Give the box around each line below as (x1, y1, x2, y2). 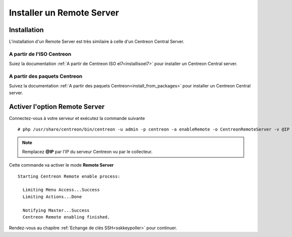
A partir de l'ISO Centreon (9, 51, 72, 57)
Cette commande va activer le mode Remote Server (9, 162, 114, 168)
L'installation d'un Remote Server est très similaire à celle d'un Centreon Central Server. (9, 39, 184, 45)
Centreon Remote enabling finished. (22, 214, 110, 220)
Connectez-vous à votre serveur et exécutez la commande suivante (9, 115, 146, 121)
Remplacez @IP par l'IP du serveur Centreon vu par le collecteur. (22, 149, 153, 154)
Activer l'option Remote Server (9, 102, 105, 111)
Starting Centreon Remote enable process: (18, 173, 121, 179)
